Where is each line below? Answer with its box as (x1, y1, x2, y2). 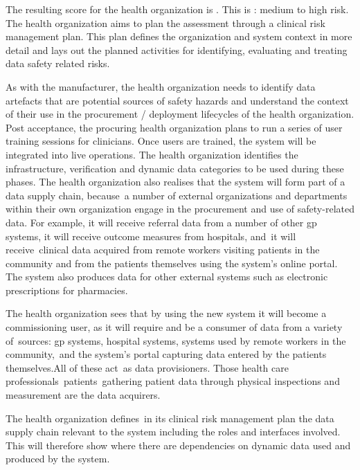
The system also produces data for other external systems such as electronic (6, 269, 328, 284)
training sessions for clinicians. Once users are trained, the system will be (6, 134, 316, 148)
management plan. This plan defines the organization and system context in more (6, 29, 352, 44)
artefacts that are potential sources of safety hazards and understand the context (6, 93, 349, 107)
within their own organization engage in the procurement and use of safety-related (6, 201, 354, 216)
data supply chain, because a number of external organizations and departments (6, 188, 348, 202)
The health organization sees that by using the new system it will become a (6, 306, 327, 320)
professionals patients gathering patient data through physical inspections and (6, 374, 340, 388)
